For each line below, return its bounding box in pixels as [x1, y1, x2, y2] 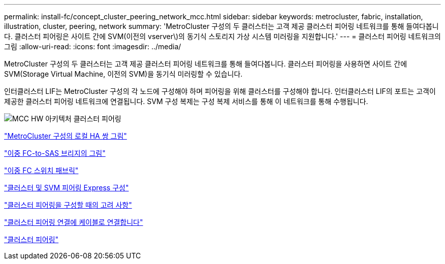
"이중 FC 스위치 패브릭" [4, 166, 79, 175]
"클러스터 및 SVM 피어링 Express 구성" [4, 183, 129, 192]
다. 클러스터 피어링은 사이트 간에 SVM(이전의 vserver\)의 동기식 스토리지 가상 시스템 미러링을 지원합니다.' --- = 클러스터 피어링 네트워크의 [4, 32, 441, 41]
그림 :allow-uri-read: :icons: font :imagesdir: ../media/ [4, 42, 181, 51]
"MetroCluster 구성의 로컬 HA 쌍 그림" [4, 131, 127, 140]
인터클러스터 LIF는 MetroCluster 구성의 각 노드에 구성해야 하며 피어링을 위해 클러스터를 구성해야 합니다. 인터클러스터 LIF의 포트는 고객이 [4, 87, 436, 95]
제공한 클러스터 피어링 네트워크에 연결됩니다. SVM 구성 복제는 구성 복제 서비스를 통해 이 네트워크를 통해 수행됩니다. [4, 97, 368, 106]
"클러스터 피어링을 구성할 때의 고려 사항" [4, 201, 132, 209]
